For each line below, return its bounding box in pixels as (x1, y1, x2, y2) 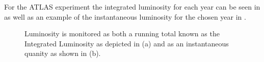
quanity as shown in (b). (24, 48, 101, 58)
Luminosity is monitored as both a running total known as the (24, 28, 220, 39)
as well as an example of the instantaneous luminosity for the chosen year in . (4, 11, 246, 22)
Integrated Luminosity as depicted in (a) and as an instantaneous (24, 38, 229, 48)
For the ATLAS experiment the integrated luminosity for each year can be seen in (4, 2, 260, 12)
